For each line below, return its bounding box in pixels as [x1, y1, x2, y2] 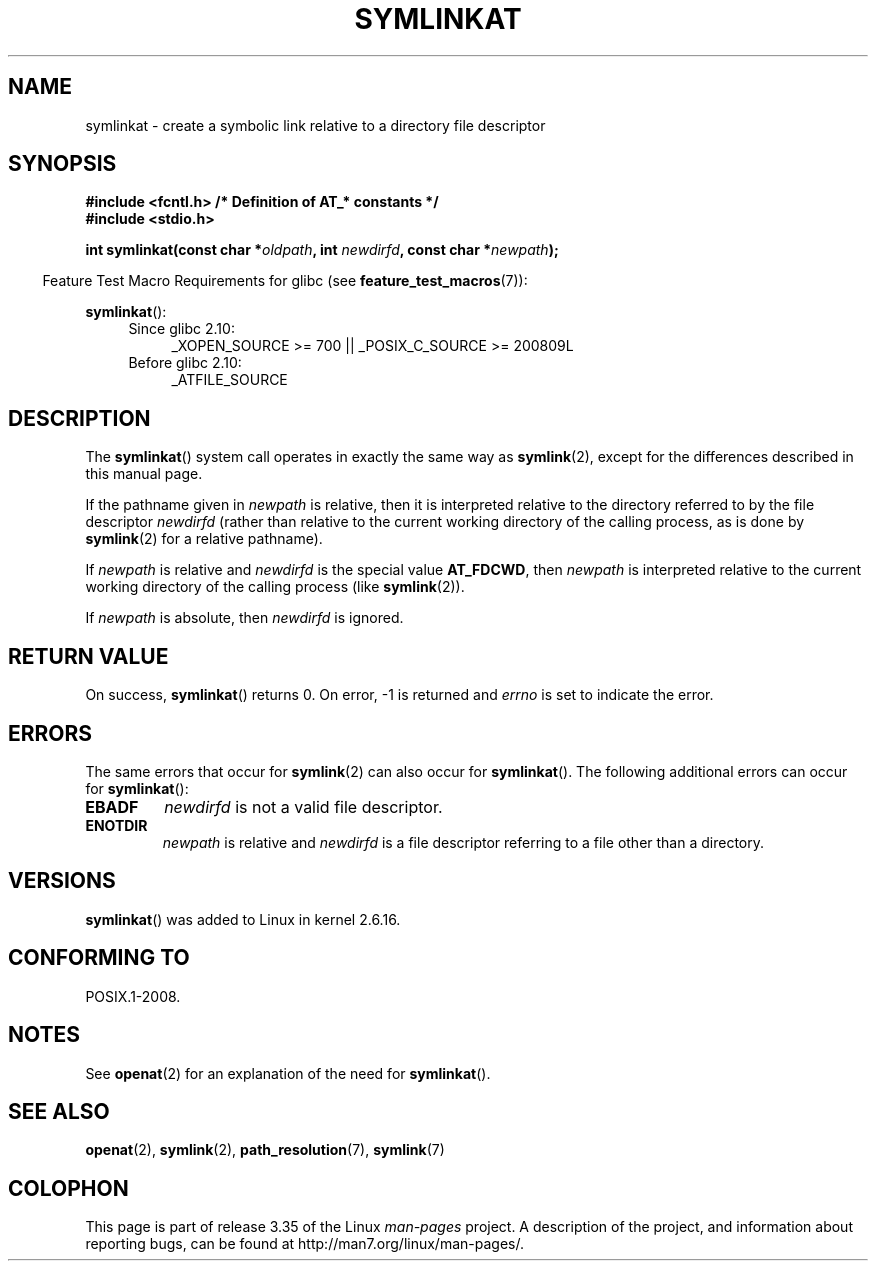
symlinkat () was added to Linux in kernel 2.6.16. [85, 910, 401, 928]
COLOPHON [8, 1175, 129, 1201]
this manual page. [85, 465, 203, 483]
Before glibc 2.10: [128, 354, 242, 372]
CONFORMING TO [8, 945, 190, 971]
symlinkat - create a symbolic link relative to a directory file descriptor [85, 116, 546, 134]
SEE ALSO [8, 1098, 110, 1124]
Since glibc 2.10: [128, 320, 235, 338]
